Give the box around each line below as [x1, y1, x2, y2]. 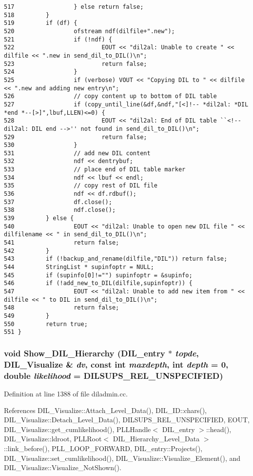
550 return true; [4, 320, 88, 328]
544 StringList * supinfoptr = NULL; [4, 264, 154, 270]
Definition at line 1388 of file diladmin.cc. [4, 388, 128, 398]
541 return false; [4, 239, 119, 247]
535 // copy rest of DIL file [4, 182, 157, 189]
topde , [175, 347, 199, 359]
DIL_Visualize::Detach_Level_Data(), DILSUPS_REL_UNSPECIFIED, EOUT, [4, 414, 250, 425]
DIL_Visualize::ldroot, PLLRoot [4, 434, 102, 444]
